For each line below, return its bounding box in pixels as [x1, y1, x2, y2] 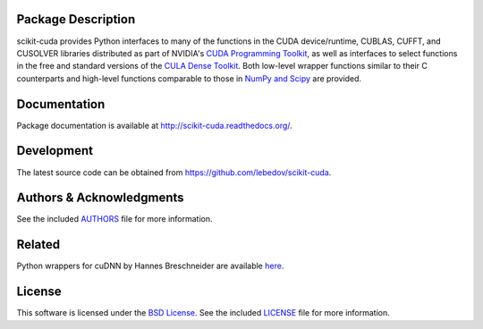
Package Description [16, 12, 136, 27]
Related [16, 237, 61, 252]
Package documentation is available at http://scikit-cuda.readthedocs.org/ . [16, 120, 292, 131]
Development [16, 143, 94, 158]
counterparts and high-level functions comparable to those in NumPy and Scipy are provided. [16, 72, 362, 84]
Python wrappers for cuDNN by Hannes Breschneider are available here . [16, 260, 284, 272]
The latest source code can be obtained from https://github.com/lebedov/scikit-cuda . [16, 166, 332, 178]
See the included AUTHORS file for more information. [16, 214, 214, 224]
